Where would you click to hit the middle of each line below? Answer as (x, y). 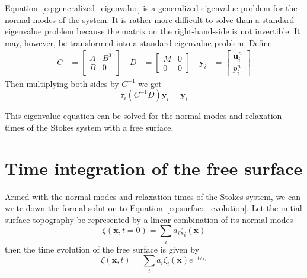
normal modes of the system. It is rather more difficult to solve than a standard (150, 19)
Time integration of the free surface (154, 168)
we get (150, 83)
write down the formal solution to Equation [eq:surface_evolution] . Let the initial (153, 208)
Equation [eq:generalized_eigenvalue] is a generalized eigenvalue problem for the (151, 8)
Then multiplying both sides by (62, 83)
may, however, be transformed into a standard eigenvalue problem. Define (138, 42)
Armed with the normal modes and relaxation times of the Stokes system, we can (153, 196)
